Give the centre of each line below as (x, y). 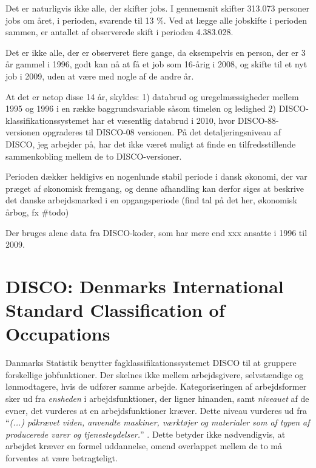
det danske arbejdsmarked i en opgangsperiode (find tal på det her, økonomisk (151, 200)
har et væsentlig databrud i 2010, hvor (164, 120)
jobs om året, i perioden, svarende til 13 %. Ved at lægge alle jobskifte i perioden (156, 20)
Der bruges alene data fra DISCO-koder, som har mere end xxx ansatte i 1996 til (156, 232)
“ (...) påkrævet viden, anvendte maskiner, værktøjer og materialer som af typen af (158, 422)
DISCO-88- (258, 120)
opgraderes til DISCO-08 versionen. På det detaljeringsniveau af (162, 132)
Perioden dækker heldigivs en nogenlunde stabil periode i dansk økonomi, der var (156, 176)
